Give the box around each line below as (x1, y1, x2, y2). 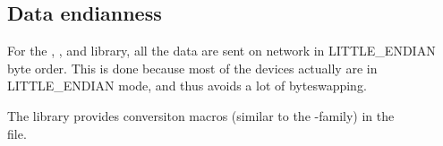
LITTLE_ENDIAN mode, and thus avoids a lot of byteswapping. (7, 76, 367, 95)
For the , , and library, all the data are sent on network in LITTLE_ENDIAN (7, 41, 436, 60)
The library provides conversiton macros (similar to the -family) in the (7, 106, 395, 125)
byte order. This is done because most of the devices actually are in (7, 58, 378, 77)
